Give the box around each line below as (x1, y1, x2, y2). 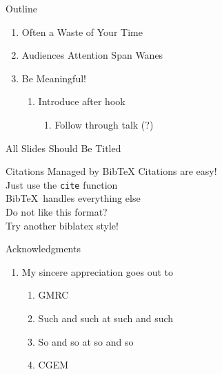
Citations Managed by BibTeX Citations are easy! (6, 164, 217, 178)
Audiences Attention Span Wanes (21, 48, 163, 62)
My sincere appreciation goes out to (21, 264, 173, 279)
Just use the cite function (6, 177, 118, 191)
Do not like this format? (6, 205, 108, 218)
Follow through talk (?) (54, 117, 154, 131)
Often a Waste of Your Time (21, 24, 143, 39)
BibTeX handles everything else (6, 191, 141, 205)
